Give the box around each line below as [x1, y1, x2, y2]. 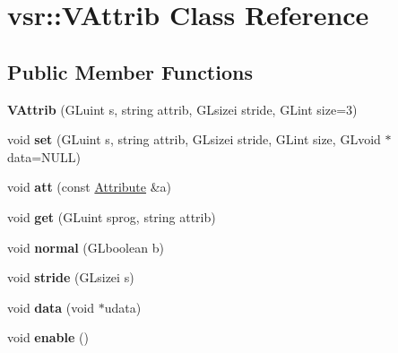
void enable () [7, 328, 89, 347]
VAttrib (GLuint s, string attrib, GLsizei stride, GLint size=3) [7, 99, 358, 118]
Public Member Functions [7, 57, 253, 85]
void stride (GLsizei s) [7, 268, 134, 287]
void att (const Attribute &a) [7, 177, 172, 196]
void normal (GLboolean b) [7, 237, 164, 256]
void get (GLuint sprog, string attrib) [7, 207, 216, 226]
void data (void [7, 297, 94, 316]
